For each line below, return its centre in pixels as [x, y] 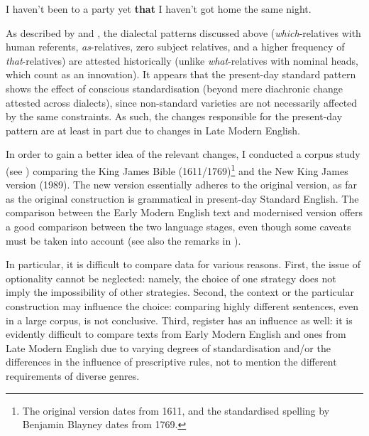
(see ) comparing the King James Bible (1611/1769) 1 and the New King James [177, 169]
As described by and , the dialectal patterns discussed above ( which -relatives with [183, 32]
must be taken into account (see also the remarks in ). [123, 240]
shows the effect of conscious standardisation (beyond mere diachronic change [174, 88]
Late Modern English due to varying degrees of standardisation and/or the [168, 347]
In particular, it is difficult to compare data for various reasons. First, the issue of [183, 264]
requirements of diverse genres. [73, 375]
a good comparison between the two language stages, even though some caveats [178, 226]
